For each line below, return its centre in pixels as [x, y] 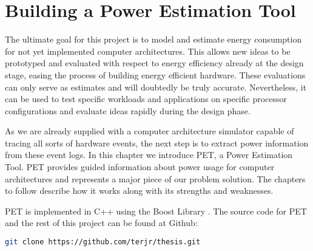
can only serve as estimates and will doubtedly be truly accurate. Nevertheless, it [156, 87]
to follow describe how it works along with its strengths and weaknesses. [139, 191]
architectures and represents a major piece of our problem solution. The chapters [155, 178]
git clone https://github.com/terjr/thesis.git [103, 242]
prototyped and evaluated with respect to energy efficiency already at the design [154, 63]
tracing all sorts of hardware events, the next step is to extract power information [157, 143]
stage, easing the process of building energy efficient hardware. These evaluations [155, 74]
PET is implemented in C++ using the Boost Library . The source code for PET [156, 211]
